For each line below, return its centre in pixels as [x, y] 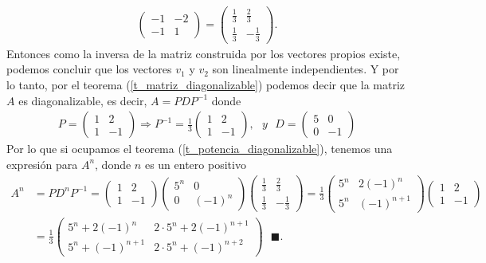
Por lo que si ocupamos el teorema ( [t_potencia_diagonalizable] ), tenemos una [200, 149]
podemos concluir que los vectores [89, 69]
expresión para [42, 164]
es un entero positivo [195, 164]
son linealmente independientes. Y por [306, 69]
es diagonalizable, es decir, [83, 100]
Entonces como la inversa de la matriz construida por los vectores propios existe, [204, 53]
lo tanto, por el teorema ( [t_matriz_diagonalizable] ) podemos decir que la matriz [206, 85]
